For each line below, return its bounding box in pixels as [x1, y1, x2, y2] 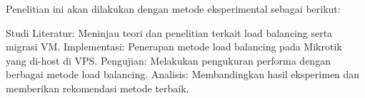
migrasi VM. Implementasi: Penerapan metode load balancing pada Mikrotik [6, 39, 342, 54]
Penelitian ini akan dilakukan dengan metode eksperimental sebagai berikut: [6, 1, 341, 16]
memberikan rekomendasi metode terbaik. [6, 80, 189, 95]
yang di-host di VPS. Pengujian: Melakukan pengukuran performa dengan [6, 53, 331, 67]
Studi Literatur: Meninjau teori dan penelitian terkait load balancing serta [6, 25, 333, 40]
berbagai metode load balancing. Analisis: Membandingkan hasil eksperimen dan [6, 67, 360, 82]
